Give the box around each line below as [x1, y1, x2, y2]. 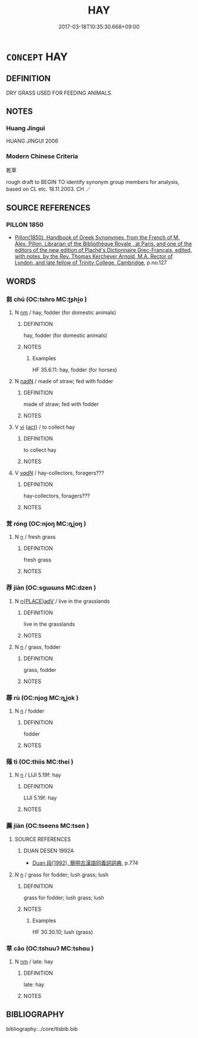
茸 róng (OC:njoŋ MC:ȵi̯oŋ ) [6, 520, 87, 528]
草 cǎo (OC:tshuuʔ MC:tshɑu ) [6, 944, 94, 952]
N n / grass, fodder [14, 643, 61, 651]
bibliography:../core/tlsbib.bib [6, 1025, 78, 1032]
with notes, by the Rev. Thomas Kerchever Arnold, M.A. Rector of [14, 253, 173, 260]
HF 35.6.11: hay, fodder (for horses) [32, 366, 117, 373]
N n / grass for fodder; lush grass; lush [14, 871, 109, 878]
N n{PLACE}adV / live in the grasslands [14, 597, 110, 604]
